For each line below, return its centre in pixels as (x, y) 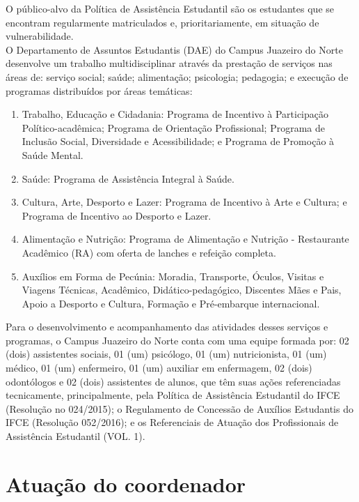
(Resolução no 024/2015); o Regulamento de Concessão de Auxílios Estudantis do (179, 408)
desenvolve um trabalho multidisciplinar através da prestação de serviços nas (169, 63)
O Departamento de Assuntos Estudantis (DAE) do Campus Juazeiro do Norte (174, 49)
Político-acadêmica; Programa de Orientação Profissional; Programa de (173, 127)
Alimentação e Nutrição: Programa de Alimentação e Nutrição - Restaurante (185, 239)
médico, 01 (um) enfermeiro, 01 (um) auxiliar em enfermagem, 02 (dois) (159, 368)
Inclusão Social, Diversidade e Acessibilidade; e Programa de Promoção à (178, 141)
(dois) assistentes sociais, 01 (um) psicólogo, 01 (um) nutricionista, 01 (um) (166, 354)
